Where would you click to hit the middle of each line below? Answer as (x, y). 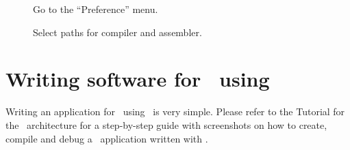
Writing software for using (138, 79)
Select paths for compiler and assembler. (117, 32)
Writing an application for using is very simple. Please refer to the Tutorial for (175, 111)
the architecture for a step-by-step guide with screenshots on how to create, (166, 124)
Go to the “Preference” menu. (96, 9)
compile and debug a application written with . (107, 138)
